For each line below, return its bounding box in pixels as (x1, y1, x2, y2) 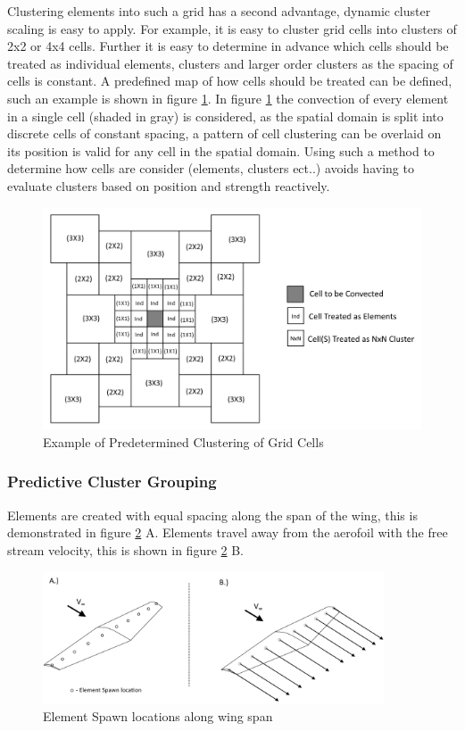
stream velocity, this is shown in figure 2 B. (7, 540, 245, 559)
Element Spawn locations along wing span (43, 706, 273, 725)
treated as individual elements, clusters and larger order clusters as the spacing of (7, 54, 453, 72)
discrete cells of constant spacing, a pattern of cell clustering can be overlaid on (7, 124, 442, 143)
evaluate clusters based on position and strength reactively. (7, 176, 330, 195)
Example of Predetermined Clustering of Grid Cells (43, 432, 324, 451)
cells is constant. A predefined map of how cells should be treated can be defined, (7, 71, 453, 90)
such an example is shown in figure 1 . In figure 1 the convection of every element (7, 88, 449, 107)
